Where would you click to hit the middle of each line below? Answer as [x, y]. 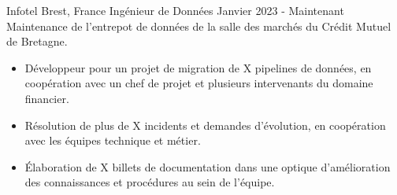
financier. [47, 98]
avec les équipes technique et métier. [113, 140]
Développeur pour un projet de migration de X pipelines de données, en [198, 67]
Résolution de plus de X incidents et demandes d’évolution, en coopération [205, 125]
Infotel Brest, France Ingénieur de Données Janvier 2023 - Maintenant [175, 10]
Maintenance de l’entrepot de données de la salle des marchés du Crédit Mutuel [199, 26]
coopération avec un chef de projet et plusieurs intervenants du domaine [199, 83]
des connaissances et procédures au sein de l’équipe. [150, 182]
